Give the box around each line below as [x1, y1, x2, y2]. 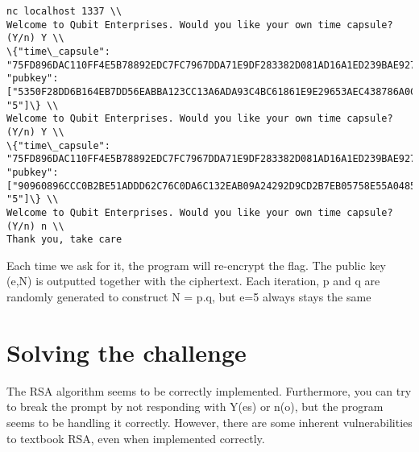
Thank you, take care [6, 234, 122, 246]
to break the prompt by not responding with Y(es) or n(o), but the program [6, 398, 384, 415]
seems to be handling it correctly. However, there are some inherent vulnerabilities [6, 413, 413, 430]
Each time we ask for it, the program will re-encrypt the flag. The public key [6, 256, 387, 273]
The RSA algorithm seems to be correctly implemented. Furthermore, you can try [6, 382, 412, 399]
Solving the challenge [6, 335, 247, 368]
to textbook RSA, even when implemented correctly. [6, 429, 265, 446]
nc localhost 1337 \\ [6, 6, 122, 17]
